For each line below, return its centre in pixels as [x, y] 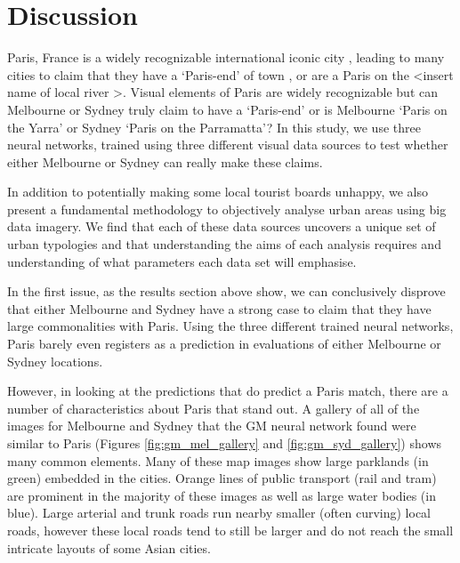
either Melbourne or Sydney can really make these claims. [165, 161]
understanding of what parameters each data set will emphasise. [182, 261]
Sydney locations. [55, 361]
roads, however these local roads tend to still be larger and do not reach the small [230, 530]
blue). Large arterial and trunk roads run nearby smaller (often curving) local [219, 513]
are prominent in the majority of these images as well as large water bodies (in [222, 495]
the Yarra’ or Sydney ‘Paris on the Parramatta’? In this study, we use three [214, 127]
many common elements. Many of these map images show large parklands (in [218, 460]
